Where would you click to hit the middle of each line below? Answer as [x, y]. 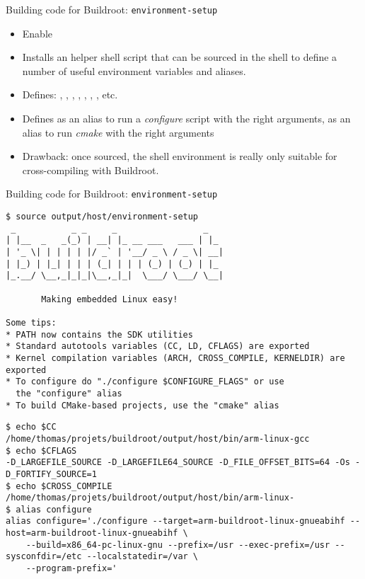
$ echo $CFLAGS [41, 451]
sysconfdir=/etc [44, 557]
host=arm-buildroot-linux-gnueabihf [92, 533]
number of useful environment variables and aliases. [134, 70]
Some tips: [31, 322]
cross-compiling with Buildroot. [91, 170]
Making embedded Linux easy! [110, 299]
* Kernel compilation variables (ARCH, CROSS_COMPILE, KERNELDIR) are [175, 358]
